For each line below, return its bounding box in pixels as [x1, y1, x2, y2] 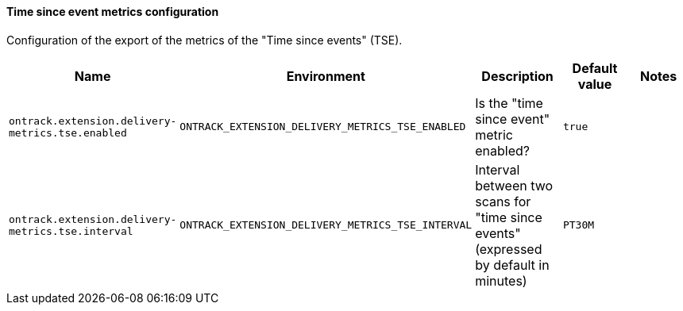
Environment [286, 67, 365, 84]
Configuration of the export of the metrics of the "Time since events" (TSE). [6, 33, 403, 47]
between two [475, 177, 554, 194]
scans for [475, 193, 531, 209]
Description [481, 67, 554, 84]
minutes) [475, 272, 527, 289]
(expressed [475, 240, 542, 257]
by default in [475, 256, 550, 273]
